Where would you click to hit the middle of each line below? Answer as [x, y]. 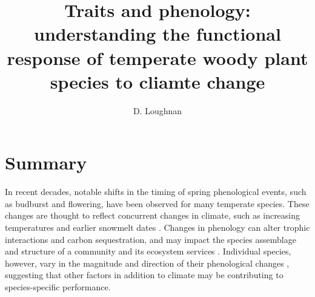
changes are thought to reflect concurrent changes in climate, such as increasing [153, 215]
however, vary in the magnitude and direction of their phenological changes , [147, 263]
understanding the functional [157, 34]
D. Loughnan [157, 110]
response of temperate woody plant [157, 57]
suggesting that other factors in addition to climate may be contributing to [144, 275]
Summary [46, 162]
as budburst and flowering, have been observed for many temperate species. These [157, 203]
